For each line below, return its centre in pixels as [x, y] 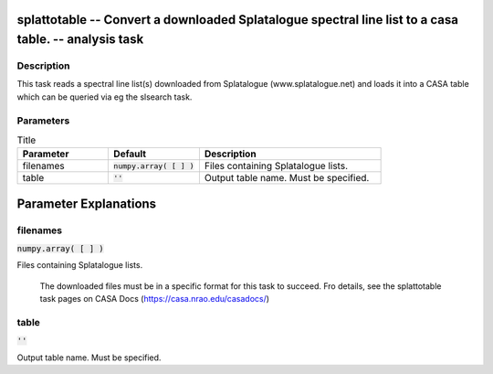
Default [130, 154]
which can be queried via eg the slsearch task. [105, 97]
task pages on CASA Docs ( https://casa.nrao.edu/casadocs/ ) [154, 299]
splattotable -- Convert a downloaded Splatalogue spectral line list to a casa [237, 20]
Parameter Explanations [87, 203]
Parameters [43, 121]
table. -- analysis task [80, 40]
